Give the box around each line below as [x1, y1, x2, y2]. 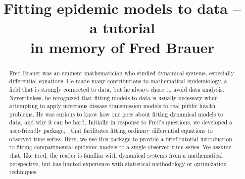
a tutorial [89, 17, 155, 38]
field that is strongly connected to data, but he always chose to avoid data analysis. [9, 85, 224, 93]
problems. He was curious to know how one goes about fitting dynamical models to [9, 110, 223, 118]
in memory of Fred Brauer [30, 37, 214, 57]
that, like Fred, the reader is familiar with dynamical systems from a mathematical [9, 151, 223, 160]
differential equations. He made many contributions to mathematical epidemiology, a [9, 77, 227, 85]
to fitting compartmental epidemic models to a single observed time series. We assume [9, 143, 232, 151]
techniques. [9, 168, 38, 176]
